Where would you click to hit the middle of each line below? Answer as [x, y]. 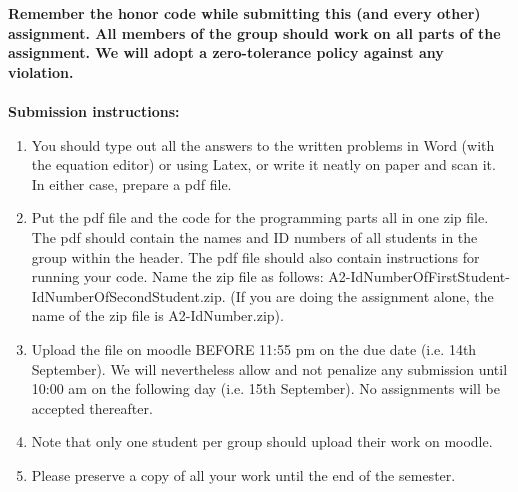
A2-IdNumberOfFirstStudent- [419, 276]
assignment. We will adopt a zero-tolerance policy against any [226, 52]
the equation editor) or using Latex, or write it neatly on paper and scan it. [263, 164]
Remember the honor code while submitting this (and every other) [244, 13]
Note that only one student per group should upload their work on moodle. [262, 441]
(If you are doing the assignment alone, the [362, 295]
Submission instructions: [94, 110]
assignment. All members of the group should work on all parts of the [254, 32]
